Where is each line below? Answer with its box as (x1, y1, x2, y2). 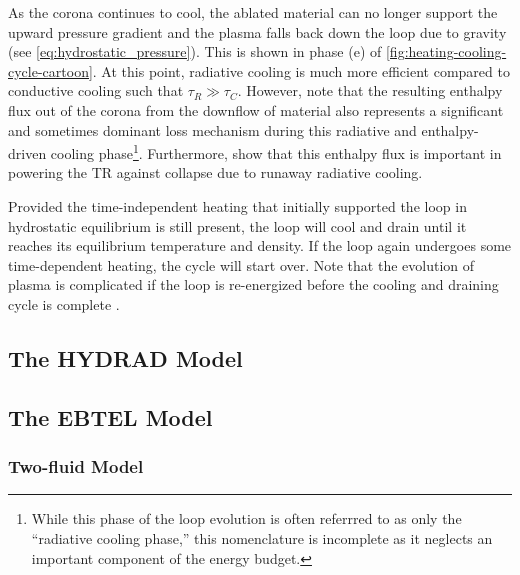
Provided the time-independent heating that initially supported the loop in (8, 196, 467, 216)
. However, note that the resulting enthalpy (237, 80, 503, 101)
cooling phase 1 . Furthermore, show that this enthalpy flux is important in (50, 140, 502, 163)
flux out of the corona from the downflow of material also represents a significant (8, 99, 504, 120)
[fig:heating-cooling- (385, 41, 507, 62)
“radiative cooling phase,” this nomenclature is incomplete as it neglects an (31, 527, 493, 548)
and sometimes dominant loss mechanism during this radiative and (8, 119, 417, 140)
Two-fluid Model (8, 454, 144, 479)
